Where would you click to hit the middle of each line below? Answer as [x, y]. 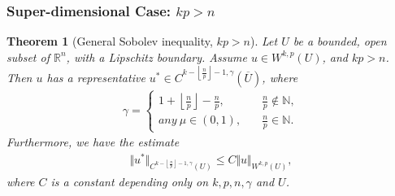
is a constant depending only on [130, 182]
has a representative [96, 77]
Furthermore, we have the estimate [93, 142]
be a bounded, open [340, 41]
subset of [28, 57]
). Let [264, 41]
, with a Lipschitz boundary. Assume [156, 57]
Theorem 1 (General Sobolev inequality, [110, 41]
